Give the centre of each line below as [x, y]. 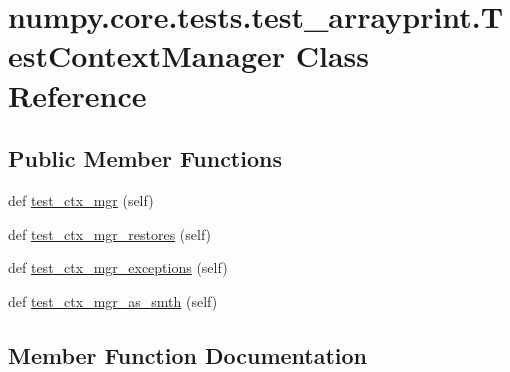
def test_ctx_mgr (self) [81, 199]
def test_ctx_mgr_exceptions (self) [118, 267]
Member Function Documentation [188, 354]
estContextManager [147, 55]
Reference [77, 94]
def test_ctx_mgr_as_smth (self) [113, 300]
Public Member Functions [145, 158]
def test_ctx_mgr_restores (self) [110, 233]
